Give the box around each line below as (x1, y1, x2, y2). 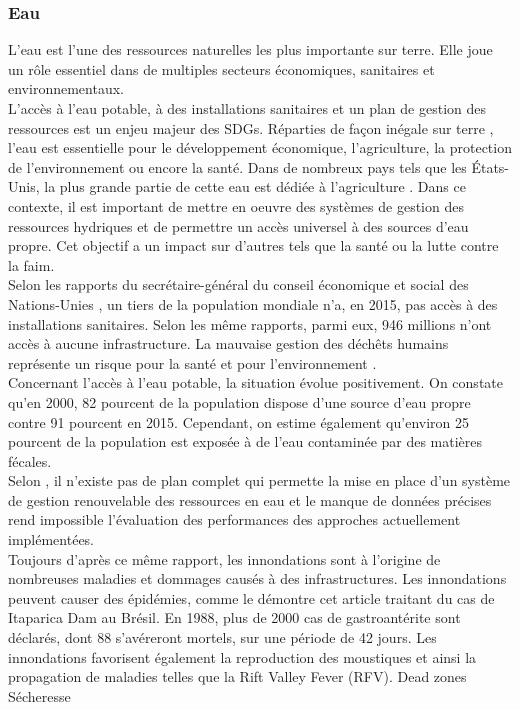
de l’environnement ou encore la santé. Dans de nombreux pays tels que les (8, 156, 467, 177)
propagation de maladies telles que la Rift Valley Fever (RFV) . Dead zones (8, 666, 467, 687)
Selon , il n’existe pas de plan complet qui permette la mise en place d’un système (8, 470, 511, 491)
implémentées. (8, 529, 95, 550)
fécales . (8, 450, 52, 471)
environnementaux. (8, 78, 124, 99)
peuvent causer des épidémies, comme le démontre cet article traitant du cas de (8, 587, 495, 608)
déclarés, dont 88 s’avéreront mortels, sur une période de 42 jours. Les (8, 627, 437, 648)
